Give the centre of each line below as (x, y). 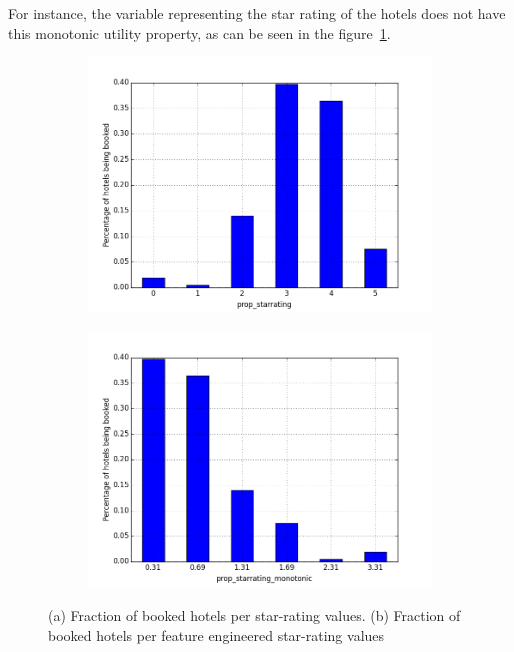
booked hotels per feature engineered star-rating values (216, 634)
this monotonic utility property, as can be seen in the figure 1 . (199, 32)
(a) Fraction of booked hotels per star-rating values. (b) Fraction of (254, 615)
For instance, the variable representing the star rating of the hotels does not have (257, 13)
